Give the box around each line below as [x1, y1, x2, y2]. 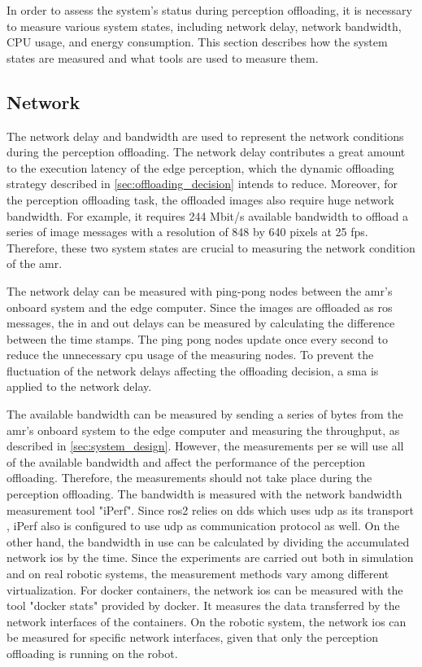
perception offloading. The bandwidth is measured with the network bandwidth [7, 485, 402, 502]
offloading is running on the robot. [7, 644, 178, 661]
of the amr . [7, 255, 63, 272]
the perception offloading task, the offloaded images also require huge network [7, 191, 394, 208]
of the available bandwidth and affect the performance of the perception [7, 453, 366, 470]
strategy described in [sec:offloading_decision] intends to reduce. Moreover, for [7, 175, 398, 192]
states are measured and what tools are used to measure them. [7, 49, 319, 66]
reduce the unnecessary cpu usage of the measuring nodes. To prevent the [7, 346, 374, 363]
